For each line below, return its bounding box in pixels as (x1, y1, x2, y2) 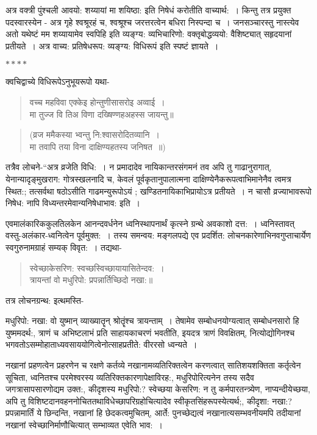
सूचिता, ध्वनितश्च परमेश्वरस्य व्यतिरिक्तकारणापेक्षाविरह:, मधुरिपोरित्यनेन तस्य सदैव (5, 370, 254, 383)
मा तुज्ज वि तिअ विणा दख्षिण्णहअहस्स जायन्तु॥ (29, 107, 174, 120)
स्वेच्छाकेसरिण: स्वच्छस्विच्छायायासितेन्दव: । (29, 261, 165, 274)
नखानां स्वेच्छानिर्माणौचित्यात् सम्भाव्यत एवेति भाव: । (5, 419, 163, 431)
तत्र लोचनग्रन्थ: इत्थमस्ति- (5, 293, 84, 306)
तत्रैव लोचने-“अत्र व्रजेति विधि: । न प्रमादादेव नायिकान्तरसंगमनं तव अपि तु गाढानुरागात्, (5, 160, 272, 173)
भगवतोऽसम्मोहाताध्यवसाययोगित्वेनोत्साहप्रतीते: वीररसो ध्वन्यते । (5, 338, 198, 351)
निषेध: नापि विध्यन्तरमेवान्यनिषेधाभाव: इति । (5, 196, 141, 209)
